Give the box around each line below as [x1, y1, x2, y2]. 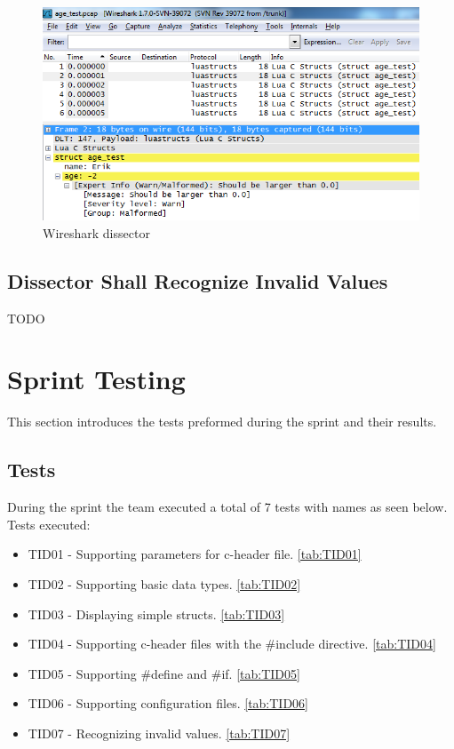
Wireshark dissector [43, 223, 150, 242]
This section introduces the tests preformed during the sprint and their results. [7, 412, 437, 431]
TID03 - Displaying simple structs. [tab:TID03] [28, 604, 285, 623]
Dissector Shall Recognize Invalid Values [7, 267, 388, 294]
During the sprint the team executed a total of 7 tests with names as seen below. [7, 498, 448, 516]
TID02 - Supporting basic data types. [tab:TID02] [28, 574, 301, 593]
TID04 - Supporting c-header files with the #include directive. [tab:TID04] [28, 634, 436, 653]
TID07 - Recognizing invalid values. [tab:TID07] [28, 723, 291, 742]
